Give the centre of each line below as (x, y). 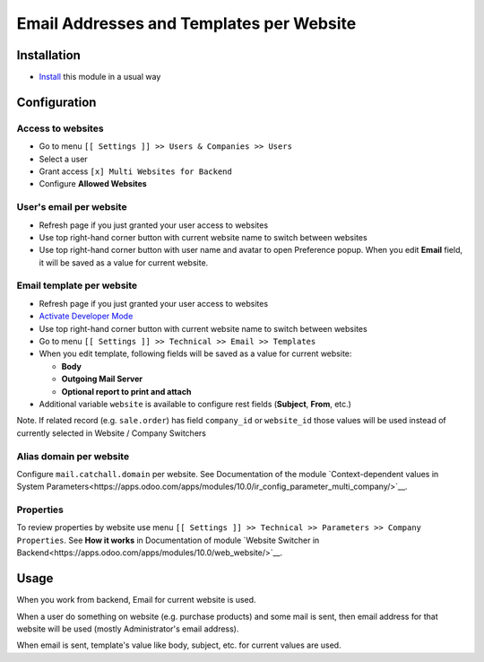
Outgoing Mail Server (102, 379)
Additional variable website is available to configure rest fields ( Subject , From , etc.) (195, 404)
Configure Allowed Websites (93, 184)
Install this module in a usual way (100, 77)
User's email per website (72, 207)
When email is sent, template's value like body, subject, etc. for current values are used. (179, 645)
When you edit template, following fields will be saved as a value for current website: (195, 353)
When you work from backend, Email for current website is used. (136, 600)
